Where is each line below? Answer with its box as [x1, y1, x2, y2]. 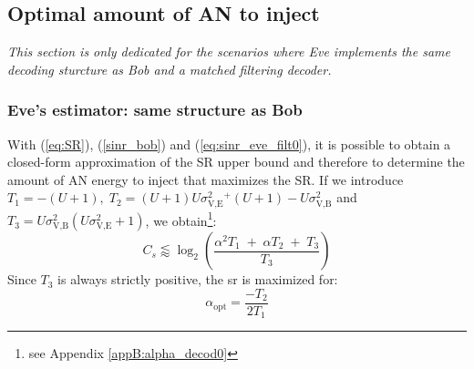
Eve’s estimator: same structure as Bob [7, 98, 303, 121]
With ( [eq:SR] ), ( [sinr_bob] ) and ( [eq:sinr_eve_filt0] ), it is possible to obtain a [7, 134, 451, 153]
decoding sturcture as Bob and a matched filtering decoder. [7, 59, 332, 78]
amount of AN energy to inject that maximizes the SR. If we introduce [7, 169, 404, 189]
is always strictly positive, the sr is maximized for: [57, 270, 338, 289]
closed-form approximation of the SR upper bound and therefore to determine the [7, 152, 465, 171]
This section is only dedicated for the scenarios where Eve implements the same [7, 42, 450, 61]
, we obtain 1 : [145, 208, 217, 230]
